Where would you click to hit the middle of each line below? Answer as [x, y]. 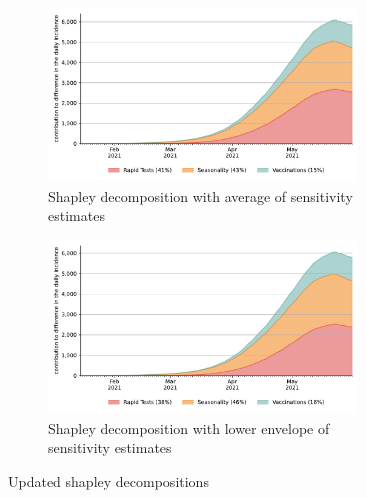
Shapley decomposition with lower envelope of [189, 427]
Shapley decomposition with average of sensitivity [200, 195]
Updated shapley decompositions [108, 480]
